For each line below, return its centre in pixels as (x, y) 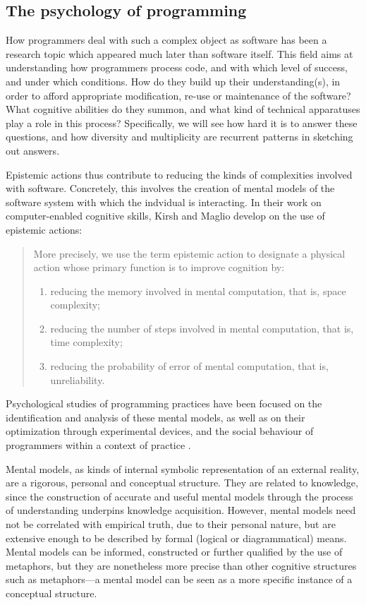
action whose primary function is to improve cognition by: (159, 267)
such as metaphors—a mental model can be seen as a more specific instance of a (179, 579)
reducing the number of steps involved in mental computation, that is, (202, 328)
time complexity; (86, 342)
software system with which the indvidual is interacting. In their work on (164, 202)
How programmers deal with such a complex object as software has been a (166, 40)
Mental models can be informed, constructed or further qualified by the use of (174, 552)
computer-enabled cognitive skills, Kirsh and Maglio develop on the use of (165, 216)
